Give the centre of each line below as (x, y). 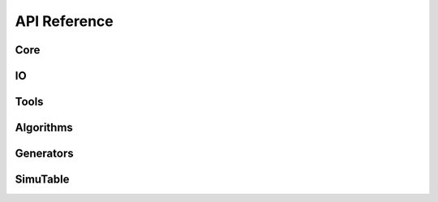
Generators (44, 154)
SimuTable (42, 180)
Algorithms (44, 128)
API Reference (64, 21)
